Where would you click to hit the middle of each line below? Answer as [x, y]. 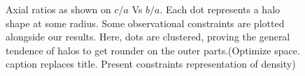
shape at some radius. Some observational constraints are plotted [145, 23]
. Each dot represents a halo [220, 9]
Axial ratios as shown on [58, 9]
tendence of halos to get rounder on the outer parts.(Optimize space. [153, 50]
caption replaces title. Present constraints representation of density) [151, 64]
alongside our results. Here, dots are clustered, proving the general [148, 37]
